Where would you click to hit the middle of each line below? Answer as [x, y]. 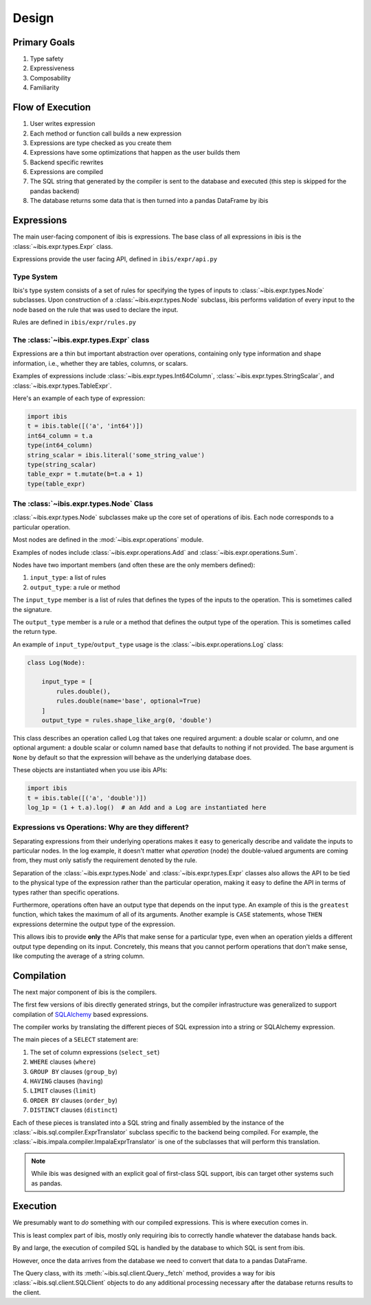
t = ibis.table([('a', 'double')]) [87, 798]
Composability [50, 78]
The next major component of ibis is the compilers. [85, 992]
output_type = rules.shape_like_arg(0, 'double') [127, 721]
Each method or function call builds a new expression [106, 133]
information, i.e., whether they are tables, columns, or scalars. [100, 363]
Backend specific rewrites [67, 162]
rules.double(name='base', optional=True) [129, 701]
